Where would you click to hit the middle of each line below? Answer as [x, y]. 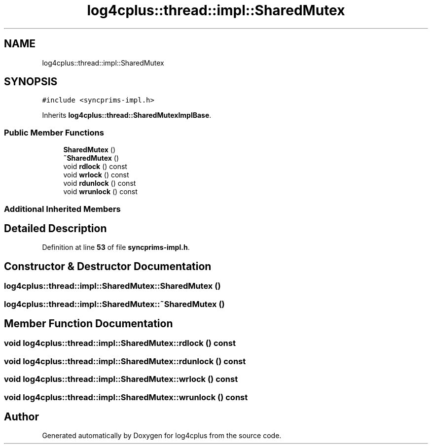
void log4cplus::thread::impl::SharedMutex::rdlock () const [120, 343]
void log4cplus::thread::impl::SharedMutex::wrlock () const [121, 379]
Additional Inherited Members [62, 209]
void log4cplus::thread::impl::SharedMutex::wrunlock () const [126, 397]
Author [21, 417]
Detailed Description [55, 228]
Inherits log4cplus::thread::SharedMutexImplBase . [127, 115]
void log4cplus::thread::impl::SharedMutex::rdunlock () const [125, 361]
